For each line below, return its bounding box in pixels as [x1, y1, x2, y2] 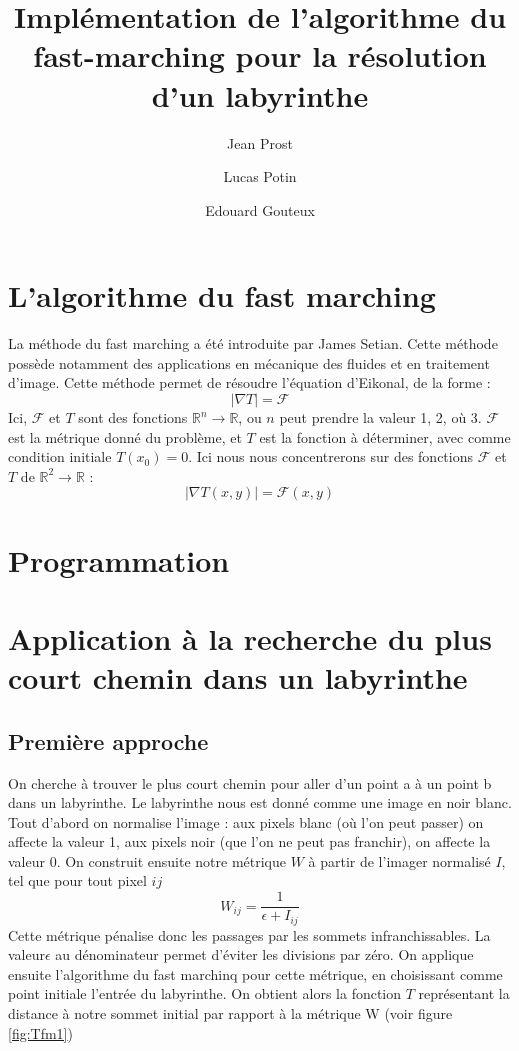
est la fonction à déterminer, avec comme [259, 426, 511, 447]
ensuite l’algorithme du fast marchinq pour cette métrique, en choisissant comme [8, 963, 503, 984]
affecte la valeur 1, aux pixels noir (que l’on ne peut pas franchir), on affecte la [8, 831, 491, 852]
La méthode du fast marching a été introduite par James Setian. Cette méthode [8, 333, 498, 354]
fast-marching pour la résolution [33, 35, 487, 76]
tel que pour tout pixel [8, 870, 147, 891]
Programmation [8, 539, 230, 580]
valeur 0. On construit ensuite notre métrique [8, 850, 286, 871]
